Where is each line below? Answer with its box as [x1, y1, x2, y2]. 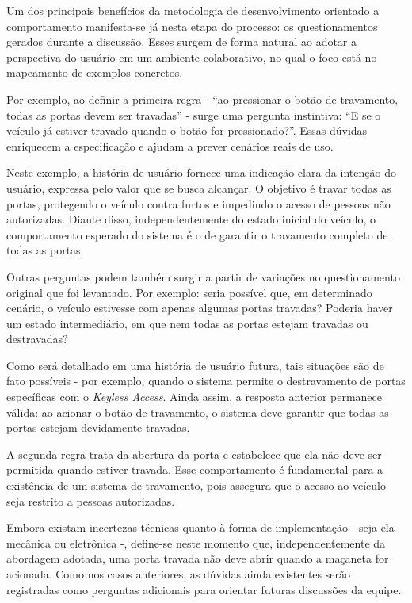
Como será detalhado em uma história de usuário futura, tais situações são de [6, 357, 384, 373]
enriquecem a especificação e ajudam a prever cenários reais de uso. [6, 137, 334, 154]
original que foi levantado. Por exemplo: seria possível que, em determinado [6, 284, 372, 300]
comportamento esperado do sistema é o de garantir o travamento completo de [6, 226, 388, 242]
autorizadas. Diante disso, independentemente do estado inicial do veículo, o [6, 211, 376, 227]
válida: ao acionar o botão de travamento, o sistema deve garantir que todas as [6, 403, 389, 420]
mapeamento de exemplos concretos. [6, 64, 183, 81]
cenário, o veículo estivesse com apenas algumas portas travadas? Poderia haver [6, 300, 393, 316]
